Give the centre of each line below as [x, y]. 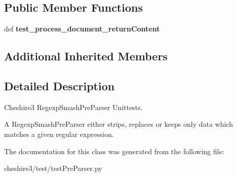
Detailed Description [60, 85]
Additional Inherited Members [86, 56]
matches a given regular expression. [59, 134]
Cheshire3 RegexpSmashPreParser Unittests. [73, 107]
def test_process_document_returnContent [82, 29]
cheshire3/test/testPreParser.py [53, 168]
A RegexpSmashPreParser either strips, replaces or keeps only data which [119, 124]
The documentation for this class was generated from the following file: [114, 151]
